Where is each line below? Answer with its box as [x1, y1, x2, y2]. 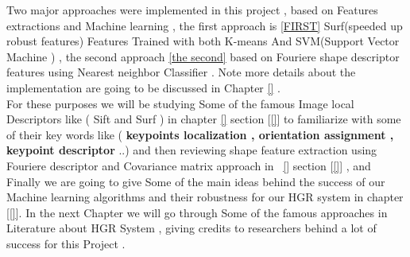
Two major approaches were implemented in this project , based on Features [6, 2, 378, 18]
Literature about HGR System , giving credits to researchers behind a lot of [6, 220, 377, 236]
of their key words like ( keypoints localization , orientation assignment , [6, 126, 394, 142]
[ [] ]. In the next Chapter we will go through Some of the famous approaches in [6, 204, 388, 220]
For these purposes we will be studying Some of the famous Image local [6, 95, 354, 111]
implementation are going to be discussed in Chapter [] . [6, 79, 280, 95]
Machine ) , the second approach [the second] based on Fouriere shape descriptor [6, 48, 400, 64]
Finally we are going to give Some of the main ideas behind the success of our [6, 173, 385, 189]
